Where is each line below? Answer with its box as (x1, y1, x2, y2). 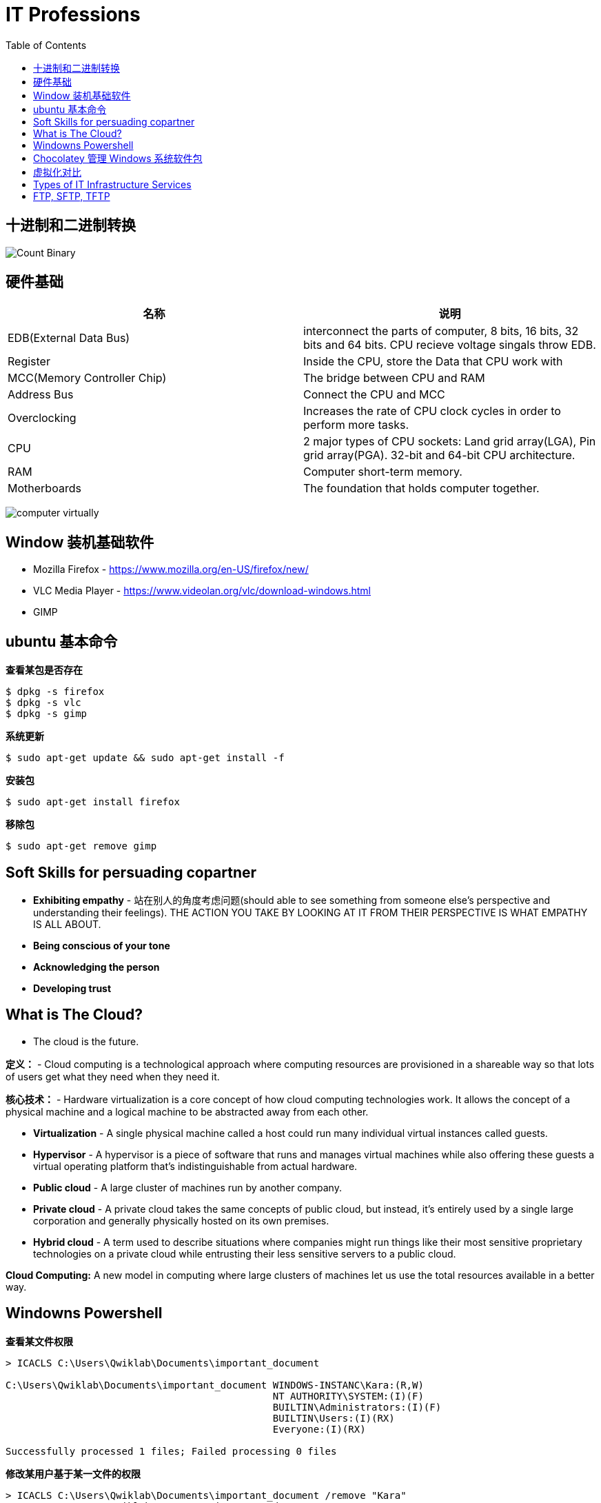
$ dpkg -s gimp (6, 708, 88, 720)
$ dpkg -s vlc (6, 697, 81, 709)
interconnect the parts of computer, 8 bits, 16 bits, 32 (303, 324, 579, 339)
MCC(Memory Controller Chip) (8, 371, 167, 385)
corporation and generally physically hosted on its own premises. (33, 1214, 329, 1227)
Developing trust (33, 982, 112, 994)
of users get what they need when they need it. (6, 1070, 220, 1082)
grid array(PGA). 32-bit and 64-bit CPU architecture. (303, 448, 575, 463)
